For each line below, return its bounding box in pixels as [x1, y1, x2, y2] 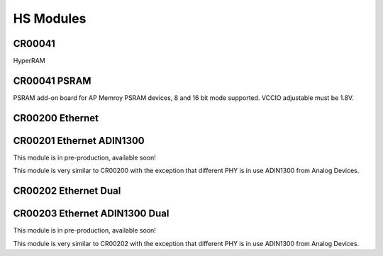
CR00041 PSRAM [13, 74, 91, 87]
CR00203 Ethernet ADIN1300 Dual [13, 208, 170, 220]
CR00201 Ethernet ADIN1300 [13, 135, 145, 147]
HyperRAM [13, 57, 45, 65]
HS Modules [13, 11, 87, 26]
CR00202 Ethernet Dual [13, 185, 121, 197]
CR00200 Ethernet [13, 112, 99, 124]
